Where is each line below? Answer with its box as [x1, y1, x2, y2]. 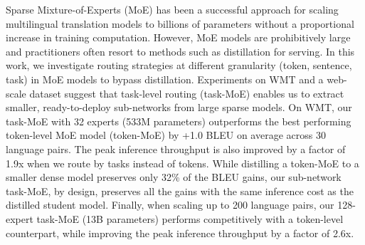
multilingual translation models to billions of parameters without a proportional [6, 16, 354, 31]
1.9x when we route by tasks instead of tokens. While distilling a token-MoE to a [6, 155, 359, 170]
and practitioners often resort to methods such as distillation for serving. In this [6, 43, 355, 58]
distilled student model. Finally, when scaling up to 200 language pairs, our [6, 197, 334, 212]
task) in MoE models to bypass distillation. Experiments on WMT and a [6, 71, 324, 86]
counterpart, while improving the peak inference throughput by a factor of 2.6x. [6, 225, 354, 240]
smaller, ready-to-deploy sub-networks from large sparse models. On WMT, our [6, 100, 352, 115]
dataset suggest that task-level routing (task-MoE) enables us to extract [29, 85, 344, 100]
